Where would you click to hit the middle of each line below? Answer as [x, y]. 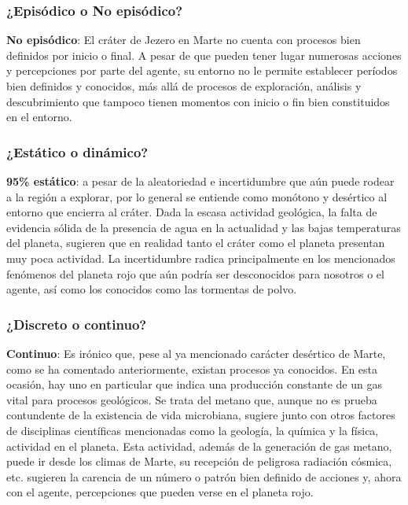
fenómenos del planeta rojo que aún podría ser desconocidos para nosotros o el [195, 273]
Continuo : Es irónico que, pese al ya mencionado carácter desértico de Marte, [196, 353]
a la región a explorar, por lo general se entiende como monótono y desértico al [197, 196]
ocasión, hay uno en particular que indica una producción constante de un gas [194, 384]
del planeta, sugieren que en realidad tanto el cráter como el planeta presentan [196, 243]
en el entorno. [39, 117]
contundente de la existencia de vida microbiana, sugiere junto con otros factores [201, 415]
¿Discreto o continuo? [77, 324]
